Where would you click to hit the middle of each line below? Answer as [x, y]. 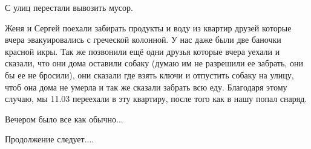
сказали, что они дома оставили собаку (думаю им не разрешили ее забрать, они [154, 63]
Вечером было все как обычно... [64, 119]
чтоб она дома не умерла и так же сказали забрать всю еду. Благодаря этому [146, 87]
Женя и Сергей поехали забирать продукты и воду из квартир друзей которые [148, 27]
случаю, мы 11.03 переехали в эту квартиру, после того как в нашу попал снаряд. [156, 99]
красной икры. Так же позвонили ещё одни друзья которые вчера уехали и [142, 51]
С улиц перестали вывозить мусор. [69, 7]
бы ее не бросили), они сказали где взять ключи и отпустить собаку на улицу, [149, 74]
